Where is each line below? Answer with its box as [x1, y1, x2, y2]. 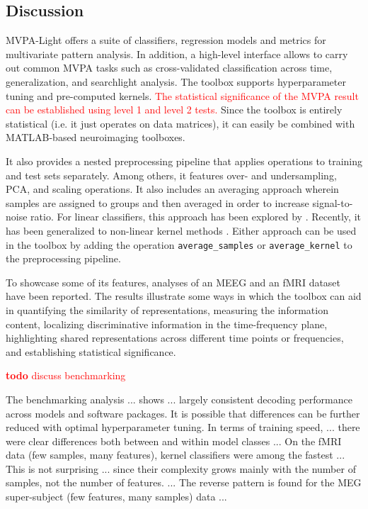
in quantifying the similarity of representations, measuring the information [6, 302, 328, 317]
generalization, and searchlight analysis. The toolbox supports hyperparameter [6, 74, 346, 89]
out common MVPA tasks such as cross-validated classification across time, [6, 60, 333, 75]
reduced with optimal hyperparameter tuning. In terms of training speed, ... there [6, 420, 360, 435]
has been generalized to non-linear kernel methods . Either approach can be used [6, 223, 357, 237]
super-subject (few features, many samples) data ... [6, 489, 227, 504]
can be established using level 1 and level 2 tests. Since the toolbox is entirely [6, 102, 343, 117]
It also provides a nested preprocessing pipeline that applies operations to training [6, 153, 362, 168]
